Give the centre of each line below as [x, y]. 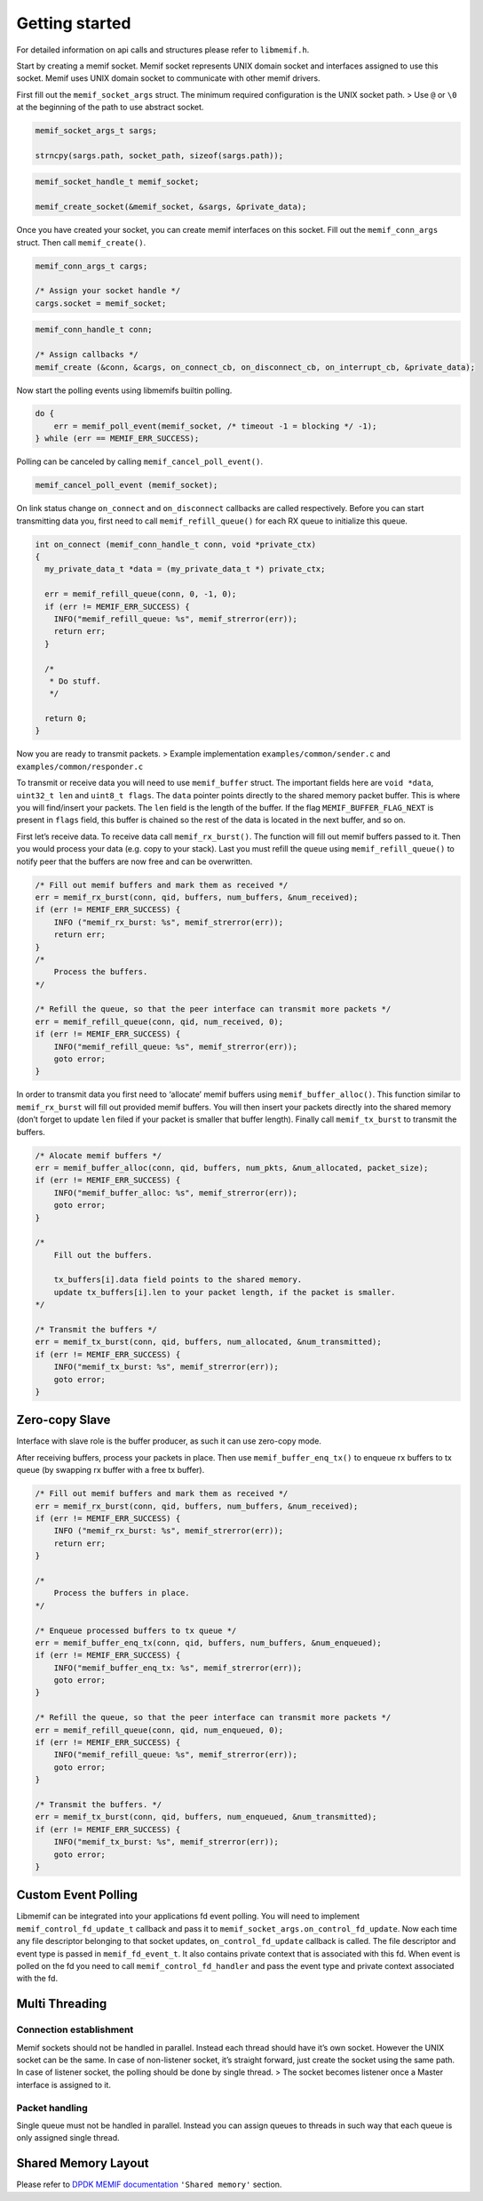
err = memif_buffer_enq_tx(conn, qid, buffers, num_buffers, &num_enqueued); [208, 1643]
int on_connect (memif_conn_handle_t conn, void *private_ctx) [176, 544]
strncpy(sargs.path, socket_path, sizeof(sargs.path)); [159, 155]
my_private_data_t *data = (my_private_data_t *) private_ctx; [185, 569]
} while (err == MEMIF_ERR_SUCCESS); [117, 439]
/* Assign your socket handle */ [108, 291]
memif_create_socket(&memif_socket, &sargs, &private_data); [171, 207]
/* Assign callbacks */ [87, 355]
